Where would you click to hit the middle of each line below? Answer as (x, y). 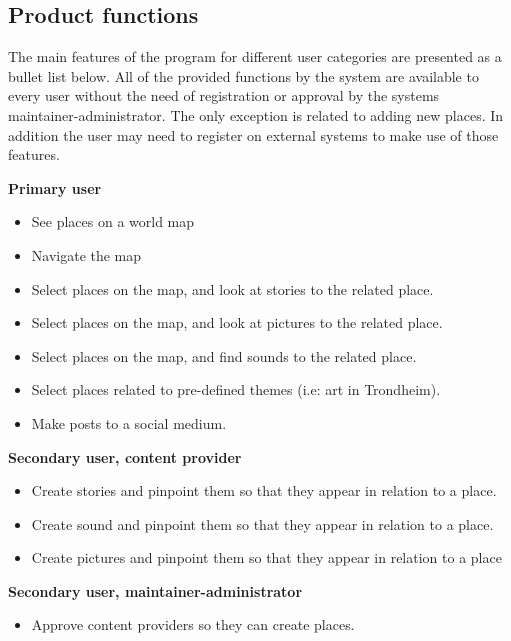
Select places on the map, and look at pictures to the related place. (237, 322)
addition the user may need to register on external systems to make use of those (253, 134)
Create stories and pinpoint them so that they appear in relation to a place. (264, 490)
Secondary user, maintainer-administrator (155, 590)
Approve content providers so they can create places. (193, 624)
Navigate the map (86, 254)
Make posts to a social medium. (129, 422)
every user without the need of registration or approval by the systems (224, 95)
